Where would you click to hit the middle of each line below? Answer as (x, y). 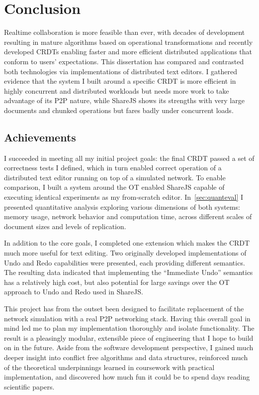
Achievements (40, 137)
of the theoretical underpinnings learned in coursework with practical (109, 367)
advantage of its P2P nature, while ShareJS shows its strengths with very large (124, 100)
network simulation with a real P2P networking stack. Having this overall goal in (127, 318)
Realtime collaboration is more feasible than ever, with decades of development (125, 32)
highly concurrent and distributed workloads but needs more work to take (117, 90)
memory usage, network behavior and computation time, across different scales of (128, 216)
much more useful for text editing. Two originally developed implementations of (125, 253)
